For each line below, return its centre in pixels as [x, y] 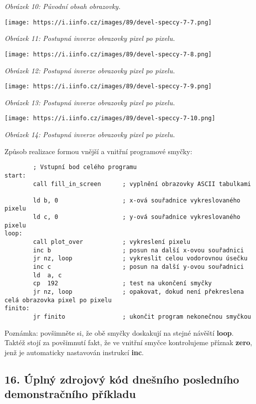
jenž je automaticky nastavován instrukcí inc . [74, 352]
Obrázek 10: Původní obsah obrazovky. [63, 6]
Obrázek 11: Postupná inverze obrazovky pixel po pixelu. [90, 38]
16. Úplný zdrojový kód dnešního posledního [122, 379]
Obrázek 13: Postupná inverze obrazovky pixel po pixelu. [90, 102]
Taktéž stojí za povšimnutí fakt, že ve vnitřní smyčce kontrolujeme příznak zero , [128, 342]
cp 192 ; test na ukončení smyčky [123, 284]
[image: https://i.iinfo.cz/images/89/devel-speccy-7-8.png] [108, 54]
